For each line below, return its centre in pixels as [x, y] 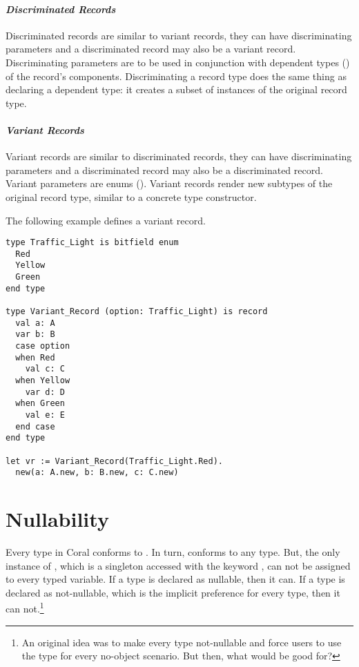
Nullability [57, 519]
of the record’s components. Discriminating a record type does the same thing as [176, 76]
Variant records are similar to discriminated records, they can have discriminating [179, 156]
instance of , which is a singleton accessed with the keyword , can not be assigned [178, 565]
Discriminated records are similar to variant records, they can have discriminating [179, 35]
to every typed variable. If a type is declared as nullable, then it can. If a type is [175, 579]
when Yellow [43, 380]
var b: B [35, 335]
